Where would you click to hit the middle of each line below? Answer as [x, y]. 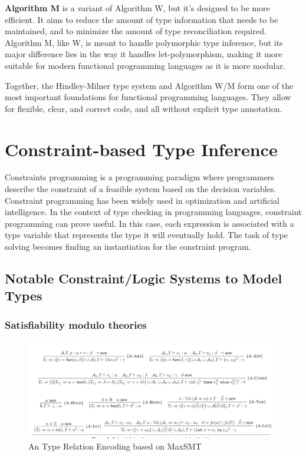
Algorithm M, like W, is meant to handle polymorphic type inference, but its [144, 42]
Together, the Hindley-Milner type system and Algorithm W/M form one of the [149, 85]
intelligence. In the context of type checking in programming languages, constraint [153, 212]
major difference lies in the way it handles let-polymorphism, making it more [144, 54]
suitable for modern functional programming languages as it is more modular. [145, 65]
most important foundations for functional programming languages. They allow [148, 97]
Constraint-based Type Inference [141, 149]
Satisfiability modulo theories [76, 324]
